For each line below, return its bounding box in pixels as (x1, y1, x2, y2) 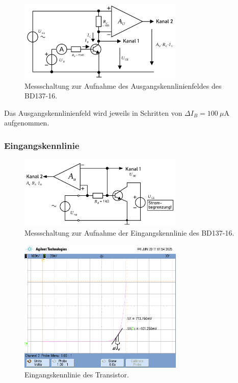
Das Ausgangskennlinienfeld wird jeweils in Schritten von (4, 107, 182, 118)
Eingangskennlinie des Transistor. (24, 369, 129, 380)
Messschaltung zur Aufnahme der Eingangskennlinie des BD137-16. (24, 227, 234, 238)
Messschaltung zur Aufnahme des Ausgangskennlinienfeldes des (24, 80, 222, 91)
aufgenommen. (4, 117, 49, 128)
